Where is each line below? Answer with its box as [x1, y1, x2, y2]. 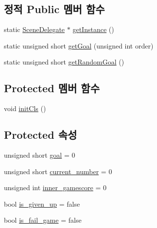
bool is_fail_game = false [4, 215, 82, 225]
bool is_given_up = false [4, 198, 80, 209]
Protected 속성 [4, 127, 77, 142]
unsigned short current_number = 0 [4, 166, 112, 176]
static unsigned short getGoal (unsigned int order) [4, 40, 154, 50]
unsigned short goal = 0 [4, 149, 75, 160]
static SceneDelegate [4, 24, 65, 34]
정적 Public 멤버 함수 [4, 1, 105, 16]
